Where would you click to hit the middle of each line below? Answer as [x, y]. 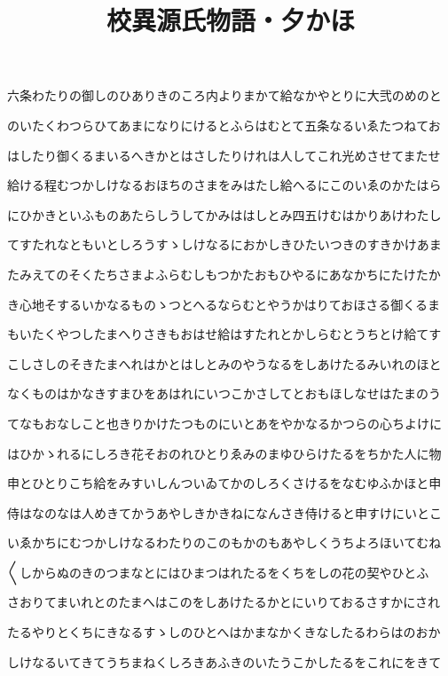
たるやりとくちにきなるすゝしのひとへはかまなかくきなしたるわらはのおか [224, 632]
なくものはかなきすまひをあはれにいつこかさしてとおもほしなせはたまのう [224, 393]
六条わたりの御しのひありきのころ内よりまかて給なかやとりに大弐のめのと [224, 95]
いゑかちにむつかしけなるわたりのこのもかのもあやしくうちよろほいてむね [224, 542]
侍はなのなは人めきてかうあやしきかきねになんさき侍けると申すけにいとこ [224, 512]
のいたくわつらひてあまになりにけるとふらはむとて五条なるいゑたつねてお [224, 125]
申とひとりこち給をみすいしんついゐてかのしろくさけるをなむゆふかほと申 [224, 483]
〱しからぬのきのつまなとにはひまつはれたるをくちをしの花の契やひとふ [218, 572]
